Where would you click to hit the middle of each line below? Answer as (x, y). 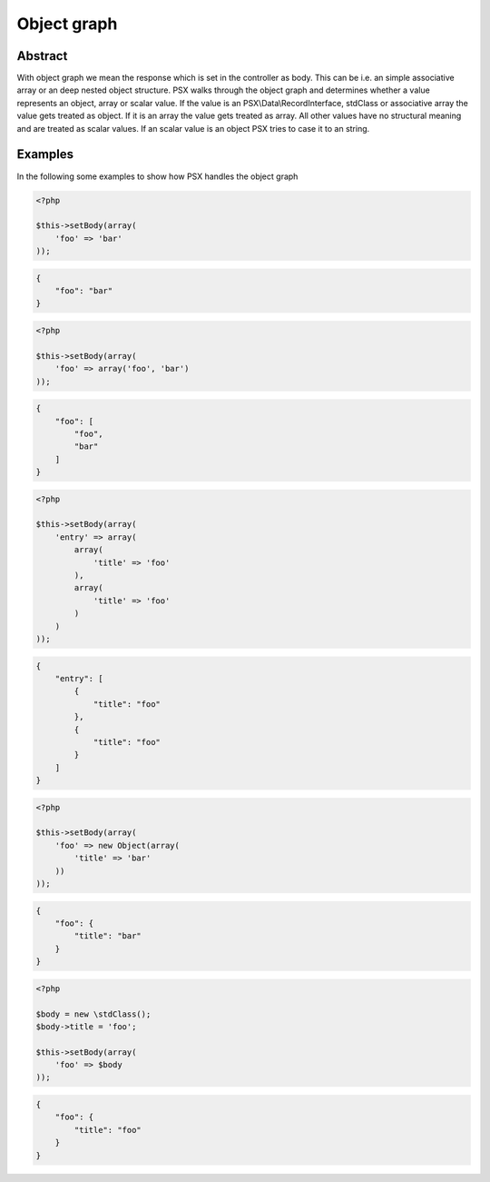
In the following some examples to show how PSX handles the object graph (157, 176)
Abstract (42, 56)
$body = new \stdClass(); (93, 1014)
